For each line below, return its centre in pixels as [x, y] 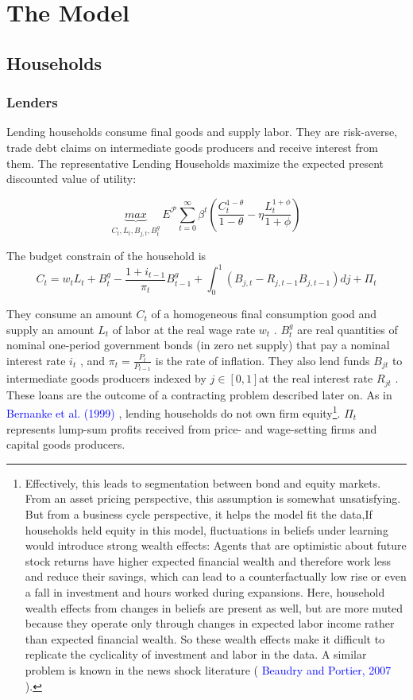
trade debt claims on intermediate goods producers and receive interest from [193, 147]
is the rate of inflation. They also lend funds [262, 360]
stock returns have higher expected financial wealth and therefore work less [208, 560]
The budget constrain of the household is [106, 256]
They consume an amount [69, 314]
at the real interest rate [316, 378]
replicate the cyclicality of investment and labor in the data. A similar [196, 654]
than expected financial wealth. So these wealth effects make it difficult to [205, 638]
